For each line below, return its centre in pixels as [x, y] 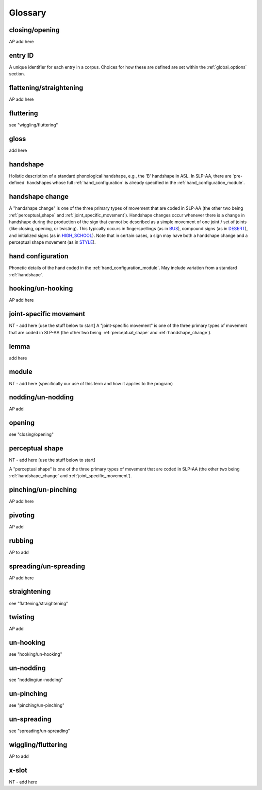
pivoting [22, 515]
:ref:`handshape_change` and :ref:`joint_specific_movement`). [70, 476]
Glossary [28, 13]
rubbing [21, 541]
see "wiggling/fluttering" [33, 125]
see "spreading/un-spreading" [40, 731]
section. [17, 74]
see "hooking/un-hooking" [36, 654]
